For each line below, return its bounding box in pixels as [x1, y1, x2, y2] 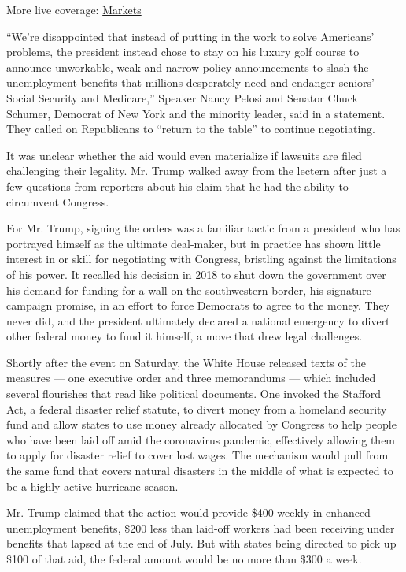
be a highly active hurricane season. [6, 477, 179, 494]
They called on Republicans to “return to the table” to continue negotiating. [6, 121, 375, 137]
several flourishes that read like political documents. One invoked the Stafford [6, 385, 382, 402]
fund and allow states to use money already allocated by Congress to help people [6, 416, 397, 433]
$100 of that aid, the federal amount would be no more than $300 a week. [6, 551, 362, 566]
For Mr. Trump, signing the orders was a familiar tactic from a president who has [6, 220, 400, 236]
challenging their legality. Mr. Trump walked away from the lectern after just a [6, 162, 387, 179]
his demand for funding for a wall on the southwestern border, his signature [6, 281, 371, 298]
